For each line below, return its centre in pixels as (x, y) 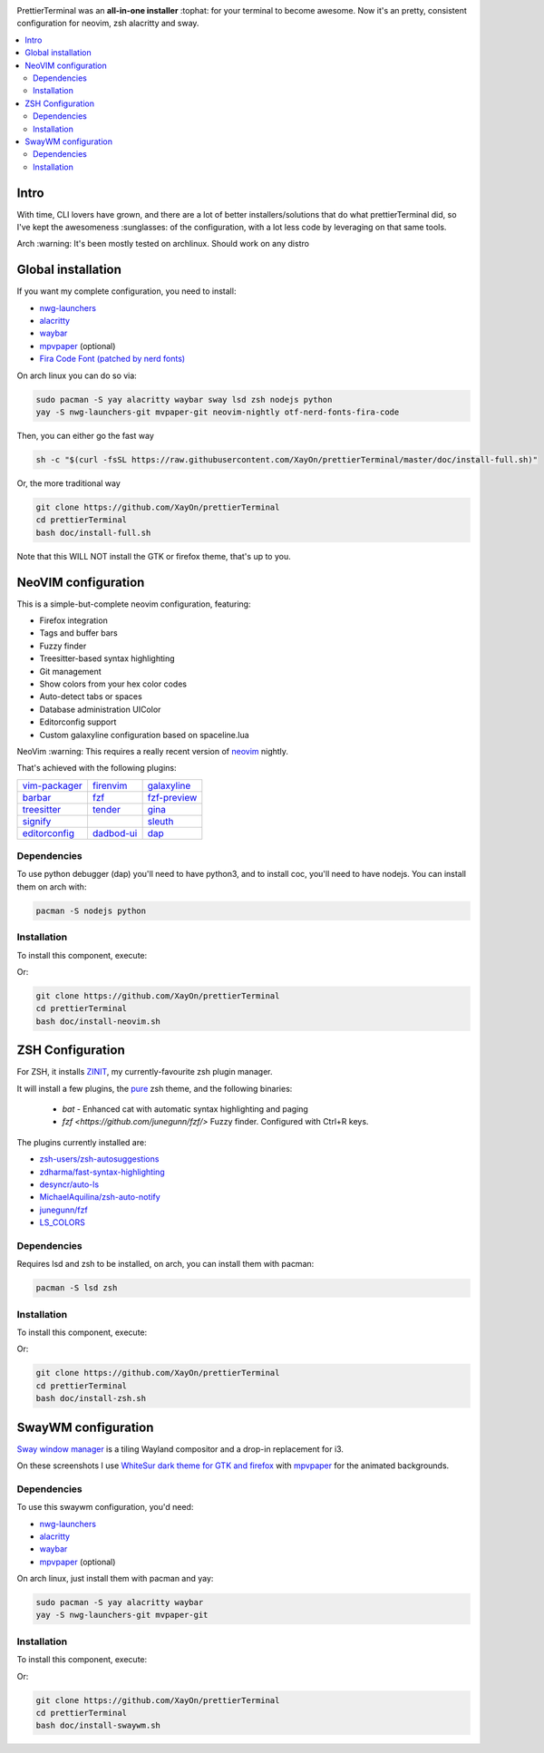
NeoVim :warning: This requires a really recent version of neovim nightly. (153, 751)
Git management (70, 671)
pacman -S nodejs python (91, 911)
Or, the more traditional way (69, 483)
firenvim (110, 785)
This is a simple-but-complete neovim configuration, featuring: (134, 604)
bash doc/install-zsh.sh (91, 1398)
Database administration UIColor (100, 709)
